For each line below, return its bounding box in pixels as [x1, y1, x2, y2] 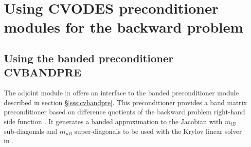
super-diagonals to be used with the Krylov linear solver [74, 126, 242, 136]
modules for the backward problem [4, 17, 244, 37]
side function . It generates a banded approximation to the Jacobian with [4, 116, 223, 126]
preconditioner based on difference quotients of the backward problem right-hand [4, 107, 245, 117]
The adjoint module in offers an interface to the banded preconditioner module [4, 88, 239, 98]
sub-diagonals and [4, 126, 57, 136]
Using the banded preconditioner [4, 50, 174, 65]
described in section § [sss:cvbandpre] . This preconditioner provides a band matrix [4, 97, 247, 107]
